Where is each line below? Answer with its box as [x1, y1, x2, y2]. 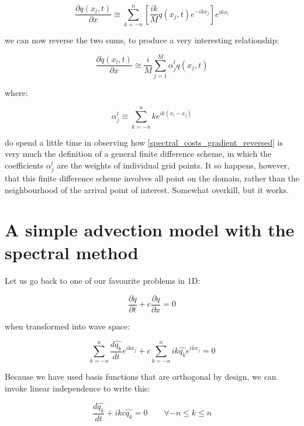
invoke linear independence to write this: [5, 382, 150, 394]
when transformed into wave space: [5, 320, 130, 332]
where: [5, 86, 28, 98]
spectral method [5, 241, 139, 264]
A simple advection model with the [5, 218, 295, 242]
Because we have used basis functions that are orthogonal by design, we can [5, 370, 277, 383]
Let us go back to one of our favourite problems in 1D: [5, 274, 201, 287]
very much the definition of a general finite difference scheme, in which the [5, 147, 272, 160]
